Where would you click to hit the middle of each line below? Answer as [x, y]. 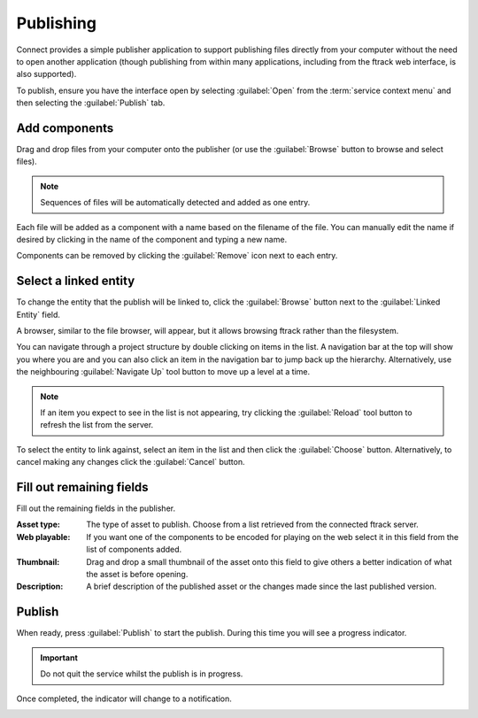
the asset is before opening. [137, 575]
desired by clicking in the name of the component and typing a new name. [152, 239]
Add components [65, 128]
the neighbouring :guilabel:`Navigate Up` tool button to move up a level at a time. [163, 372]
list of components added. [134, 550]
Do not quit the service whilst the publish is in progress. [142, 674]
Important [59, 657]
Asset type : [39, 525]
